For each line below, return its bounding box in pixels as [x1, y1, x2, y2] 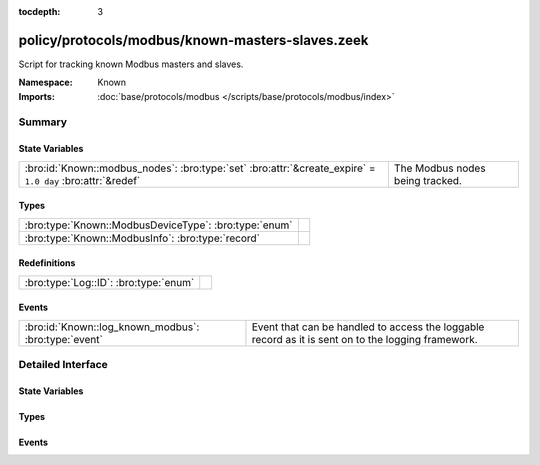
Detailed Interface [18, 358, 109, 372]
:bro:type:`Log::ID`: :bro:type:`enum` [24, 275, 195, 289]
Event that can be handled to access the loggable [251, 320, 485, 334]
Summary [18, 115, 68, 129]
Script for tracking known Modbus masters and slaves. [18, 58, 244, 70]
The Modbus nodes [393, 161, 486, 175]
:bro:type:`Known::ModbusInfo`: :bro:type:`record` [24, 231, 260, 245]
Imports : [18, 90, 55, 102]
